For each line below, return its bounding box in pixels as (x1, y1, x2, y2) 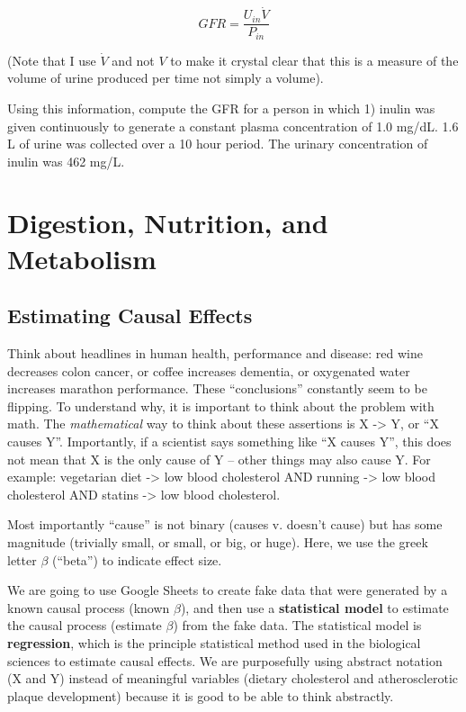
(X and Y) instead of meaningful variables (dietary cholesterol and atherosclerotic (7, 669, 459, 688)
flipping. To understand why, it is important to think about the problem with (7, 396, 435, 415)
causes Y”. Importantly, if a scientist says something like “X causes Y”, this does (7, 432, 452, 451)
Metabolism (7, 239, 157, 276)
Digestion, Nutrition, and (7, 204, 328, 241)
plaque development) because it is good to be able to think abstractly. (7, 686, 394, 705)
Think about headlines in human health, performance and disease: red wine (7, 344, 423, 363)
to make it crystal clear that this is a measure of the (170, 50, 459, 69)
